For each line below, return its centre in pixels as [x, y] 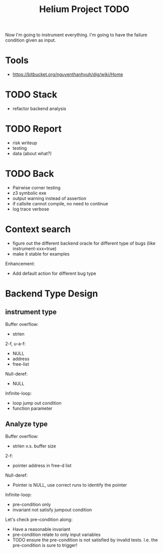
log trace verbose [31, 209]
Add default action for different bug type [54, 273]
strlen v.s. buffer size [34, 446]
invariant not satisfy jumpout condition [52, 510]
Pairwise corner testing [37, 187]
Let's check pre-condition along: [39, 519]
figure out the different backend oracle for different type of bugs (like [84, 243]
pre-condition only [32, 504]
